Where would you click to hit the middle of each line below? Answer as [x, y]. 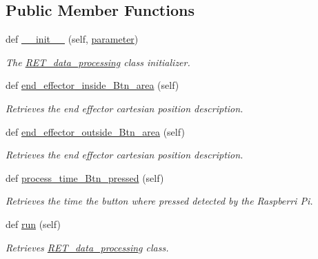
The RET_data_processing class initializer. [98, 62]
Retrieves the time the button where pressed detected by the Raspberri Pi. [159, 201]
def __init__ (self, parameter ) [72, 39]
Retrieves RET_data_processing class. [87, 247]
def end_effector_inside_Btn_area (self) [92, 85]
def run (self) [33, 224]
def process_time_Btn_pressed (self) [85, 177]
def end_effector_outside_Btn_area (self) [95, 131]
